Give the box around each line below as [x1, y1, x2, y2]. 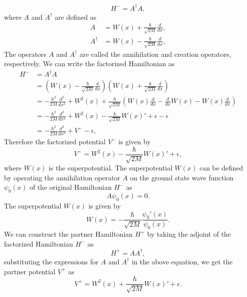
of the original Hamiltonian [29, 182, 112, 192]
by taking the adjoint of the [147, 229, 231, 239]
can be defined [199, 163, 243, 173]
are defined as [55, 11, 97, 22]
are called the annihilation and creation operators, [79, 48, 231, 59]
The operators [4, 48, 47, 59]
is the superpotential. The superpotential [48, 163, 173, 173]
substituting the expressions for [4, 256, 99, 266]
